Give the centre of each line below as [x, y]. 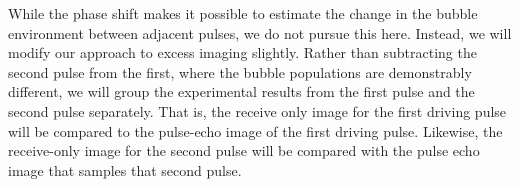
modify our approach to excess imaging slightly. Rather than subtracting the [242, 52]
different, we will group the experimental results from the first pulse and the [241, 91]
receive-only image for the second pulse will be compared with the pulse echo [244, 150]
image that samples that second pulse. [125, 169]
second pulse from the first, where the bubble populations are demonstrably [240, 71]
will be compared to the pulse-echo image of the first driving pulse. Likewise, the [255, 130]
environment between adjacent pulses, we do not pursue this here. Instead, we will [260, 32]
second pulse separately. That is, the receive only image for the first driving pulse [257, 110]
